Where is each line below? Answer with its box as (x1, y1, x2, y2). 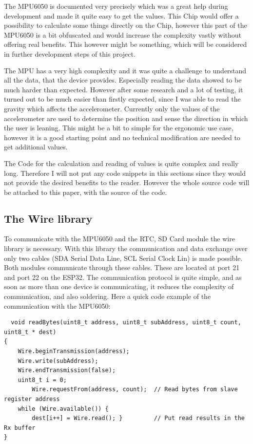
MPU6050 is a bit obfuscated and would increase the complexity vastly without (4, 29, 242, 40)
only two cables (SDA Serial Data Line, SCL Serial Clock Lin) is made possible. (4, 253, 243, 263)
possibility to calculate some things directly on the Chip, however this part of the (4, 20, 247, 30)
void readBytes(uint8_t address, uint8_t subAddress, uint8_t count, (11, 319, 241, 326)
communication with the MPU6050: (4, 300, 111, 311)
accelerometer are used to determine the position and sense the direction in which (4, 113, 248, 123)
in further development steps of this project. (4, 48, 136, 59)
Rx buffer (4, 424, 36, 431)
